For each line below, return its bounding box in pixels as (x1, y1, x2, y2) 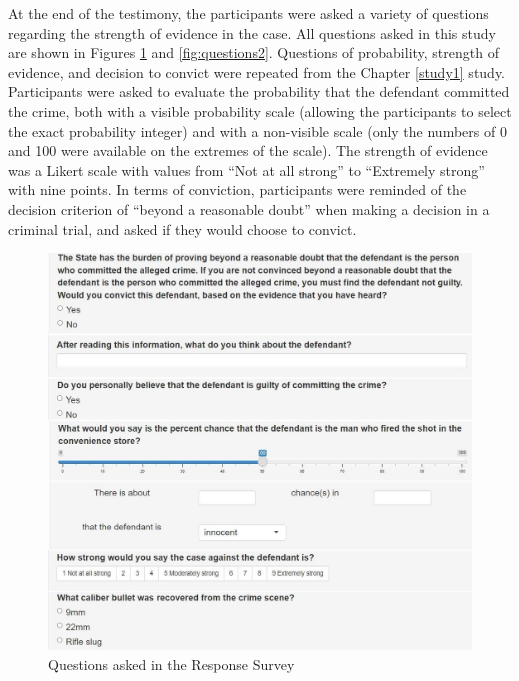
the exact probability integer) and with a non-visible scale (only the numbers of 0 (8, 120, 507, 141)
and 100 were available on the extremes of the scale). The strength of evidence (8, 140, 488, 161)
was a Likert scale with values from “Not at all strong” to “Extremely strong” (8, 159, 485, 180)
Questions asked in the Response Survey (48, 653, 295, 674)
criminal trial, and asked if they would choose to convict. (8, 218, 357, 239)
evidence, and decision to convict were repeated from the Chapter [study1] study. (8, 61, 506, 82)
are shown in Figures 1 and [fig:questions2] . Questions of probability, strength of (8, 42, 499, 63)
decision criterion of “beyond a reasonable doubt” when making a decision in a (8, 198, 490, 219)
